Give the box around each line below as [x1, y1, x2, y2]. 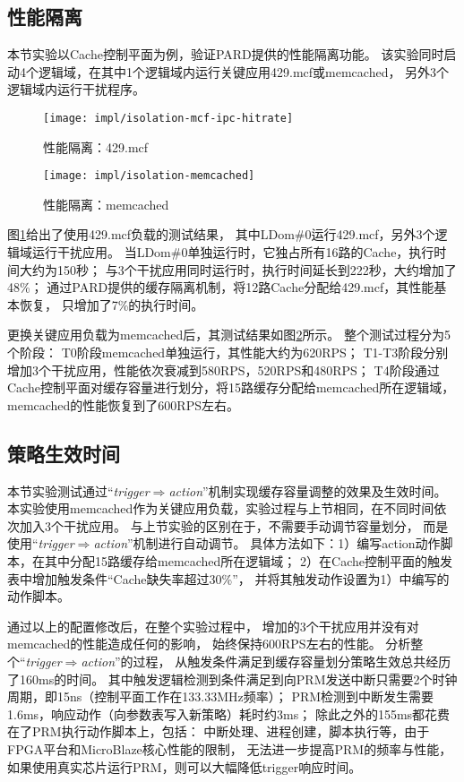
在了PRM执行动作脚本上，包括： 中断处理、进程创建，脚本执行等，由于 [7, 722, 430, 741]
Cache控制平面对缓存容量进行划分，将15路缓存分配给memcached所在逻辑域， [7, 378, 455, 397]
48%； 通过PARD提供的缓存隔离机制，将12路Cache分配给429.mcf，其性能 [7, 278, 434, 296]
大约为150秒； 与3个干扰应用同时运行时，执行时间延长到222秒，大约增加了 [19, 260, 457, 279]
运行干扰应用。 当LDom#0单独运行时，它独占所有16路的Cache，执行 [31, 243, 434, 262]
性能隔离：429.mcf [43, 137, 149, 156]
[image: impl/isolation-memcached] [43, 169, 255, 183]
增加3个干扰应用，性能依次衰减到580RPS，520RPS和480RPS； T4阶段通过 [7, 360, 440, 379]
